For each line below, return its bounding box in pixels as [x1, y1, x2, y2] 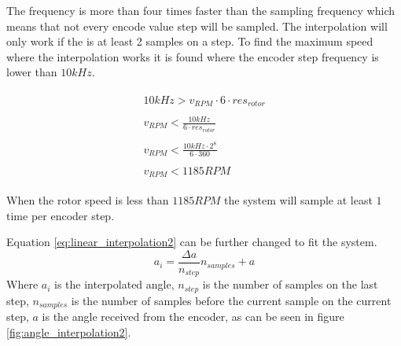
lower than [6, 64, 57, 80]
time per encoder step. [6, 207, 115, 223]
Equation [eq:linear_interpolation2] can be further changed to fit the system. [6, 234, 377, 250]
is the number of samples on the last [202, 276, 378, 293]
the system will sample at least [224, 192, 373, 208]
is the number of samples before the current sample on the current [71, 292, 392, 308]
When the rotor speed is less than [6, 192, 169, 208]
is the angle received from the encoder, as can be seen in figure [42, 308, 344, 325]
